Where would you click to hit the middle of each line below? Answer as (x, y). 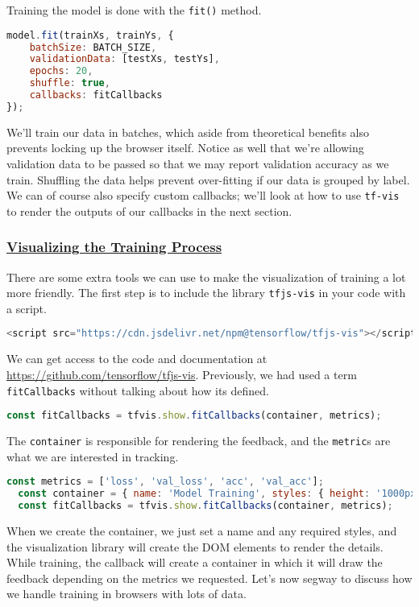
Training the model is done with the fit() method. (134, 10)
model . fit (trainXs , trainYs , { (90, 35)
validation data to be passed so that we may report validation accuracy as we (198, 163)
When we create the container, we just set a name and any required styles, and (202, 530)
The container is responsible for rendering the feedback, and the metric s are (199, 441)
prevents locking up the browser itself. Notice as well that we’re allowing (185, 148)
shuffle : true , (70, 83)
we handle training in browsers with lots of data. (127, 594)
